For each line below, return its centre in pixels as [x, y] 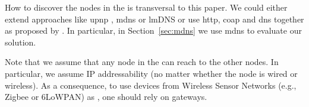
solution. [21, 42]
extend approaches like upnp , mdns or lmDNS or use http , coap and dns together [154, 19]
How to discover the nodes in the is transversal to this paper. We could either [146, 7]
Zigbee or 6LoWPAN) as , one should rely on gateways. [106, 97]
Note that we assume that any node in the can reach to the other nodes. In [142, 62]
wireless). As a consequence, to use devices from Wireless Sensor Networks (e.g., [151, 85]
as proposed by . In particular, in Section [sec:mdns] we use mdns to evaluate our [153, 30]
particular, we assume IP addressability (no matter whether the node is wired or [151, 73]
